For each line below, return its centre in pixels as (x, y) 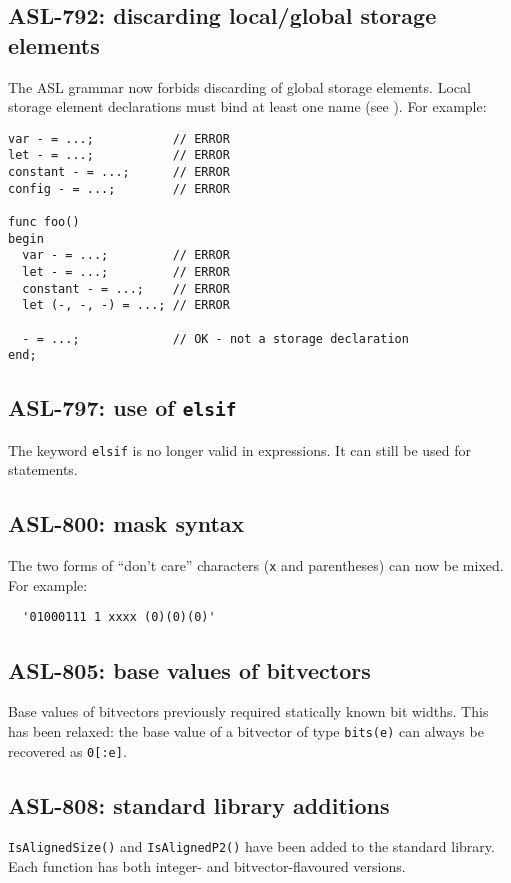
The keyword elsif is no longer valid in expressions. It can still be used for (240, 449)
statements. (43, 469)
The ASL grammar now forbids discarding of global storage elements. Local (239, 86)
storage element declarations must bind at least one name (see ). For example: (247, 106)
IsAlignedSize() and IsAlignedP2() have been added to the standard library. (251, 846)
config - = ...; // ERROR (119, 188)
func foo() (44, 222)
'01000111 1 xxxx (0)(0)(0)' (119, 617)
